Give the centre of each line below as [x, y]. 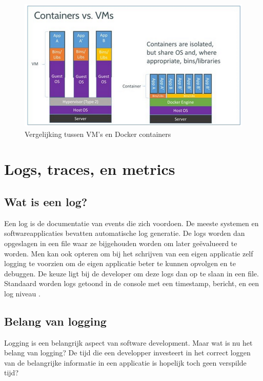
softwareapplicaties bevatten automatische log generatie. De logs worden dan [125, 233]
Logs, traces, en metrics [90, 169]
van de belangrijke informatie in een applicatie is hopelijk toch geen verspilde [125, 362]
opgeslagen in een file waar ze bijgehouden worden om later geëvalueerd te [121, 243]
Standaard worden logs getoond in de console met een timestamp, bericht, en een [131, 283]
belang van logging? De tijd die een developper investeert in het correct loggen [127, 353]
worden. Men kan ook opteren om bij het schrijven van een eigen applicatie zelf [129, 253]
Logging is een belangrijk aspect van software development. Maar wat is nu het [128, 342]
